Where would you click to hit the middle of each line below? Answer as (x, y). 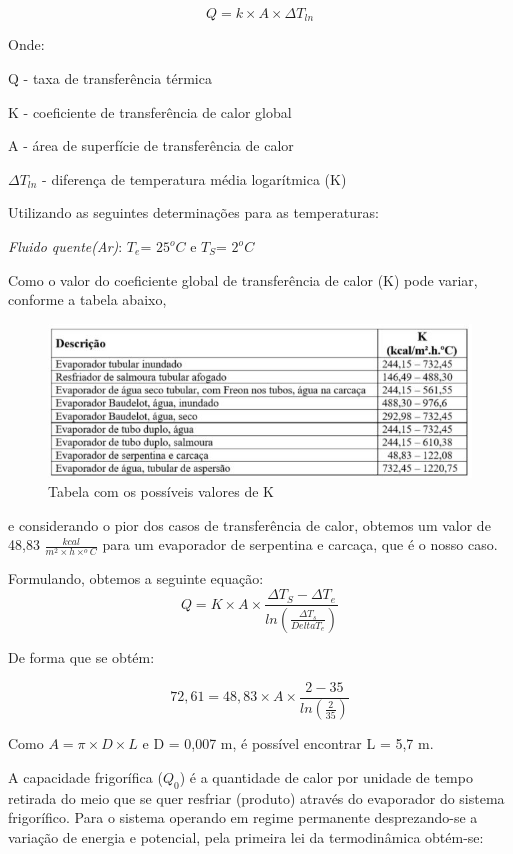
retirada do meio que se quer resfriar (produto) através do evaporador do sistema (256, 797)
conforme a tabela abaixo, (87, 299)
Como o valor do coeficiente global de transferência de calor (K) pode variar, (243, 279)
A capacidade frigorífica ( (85, 777)
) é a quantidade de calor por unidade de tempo (326, 777)
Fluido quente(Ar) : (65, 246)
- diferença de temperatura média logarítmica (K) (194, 178)
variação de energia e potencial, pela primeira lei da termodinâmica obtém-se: (246, 837)
